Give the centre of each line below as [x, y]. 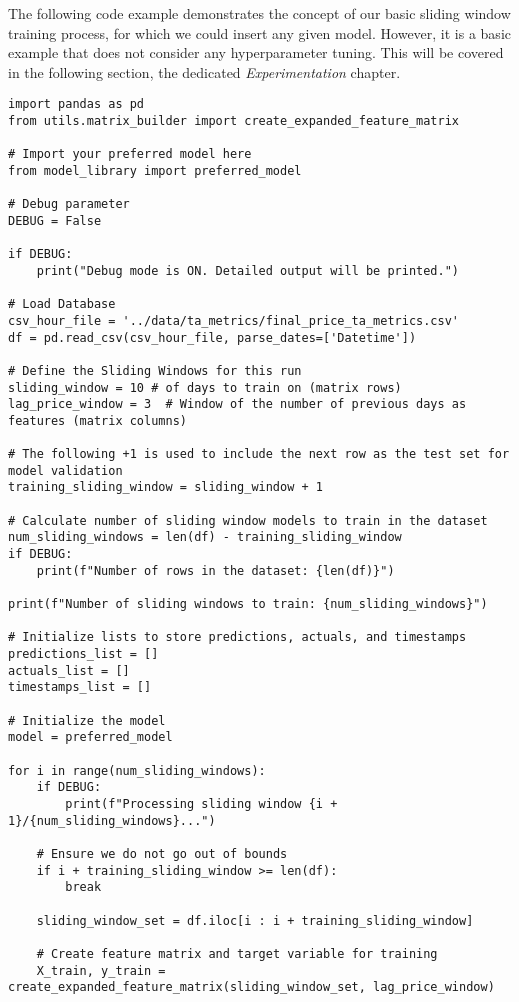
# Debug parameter [69, 204]
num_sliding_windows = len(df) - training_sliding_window [205, 537]
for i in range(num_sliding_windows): [137, 770]
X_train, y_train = [101, 970]
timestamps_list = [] [80, 687]
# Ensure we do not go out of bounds [162, 853]
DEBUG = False [55, 220]
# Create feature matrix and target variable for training [237, 953]
